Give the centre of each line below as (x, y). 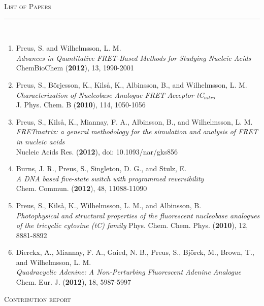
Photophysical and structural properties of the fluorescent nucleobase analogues (138, 215)
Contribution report (38, 299)
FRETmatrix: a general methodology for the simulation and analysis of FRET (137, 131)
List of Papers (28, 6)
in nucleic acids (40, 141)
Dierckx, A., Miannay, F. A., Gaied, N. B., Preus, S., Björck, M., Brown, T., (135, 252)
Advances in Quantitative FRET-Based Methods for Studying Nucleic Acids (134, 58)
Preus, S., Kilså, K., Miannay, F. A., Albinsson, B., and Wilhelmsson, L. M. (134, 121)
